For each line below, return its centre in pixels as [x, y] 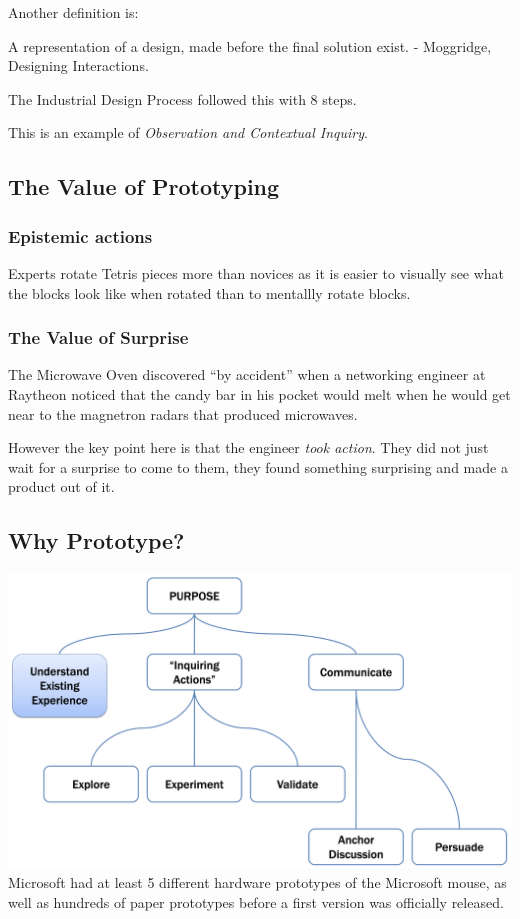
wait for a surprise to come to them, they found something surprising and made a [258, 466]
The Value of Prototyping [144, 186]
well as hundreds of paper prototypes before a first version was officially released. [256, 901]
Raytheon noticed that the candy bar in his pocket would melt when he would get [259, 393]
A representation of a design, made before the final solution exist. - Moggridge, [250, 45]
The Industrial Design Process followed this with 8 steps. [182, 98]
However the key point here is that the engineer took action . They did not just [248, 447]
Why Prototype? [96, 540]
